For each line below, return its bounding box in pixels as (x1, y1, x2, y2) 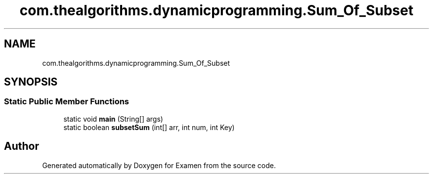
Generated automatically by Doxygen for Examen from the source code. (42, 161, 276, 170)
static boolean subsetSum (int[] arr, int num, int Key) (63, 123, 235, 132)
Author (4, 140, 39, 153)
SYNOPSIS (4, 76, 58, 89)
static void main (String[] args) (63, 114, 163, 123)
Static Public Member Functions (4, 96, 130, 107)
